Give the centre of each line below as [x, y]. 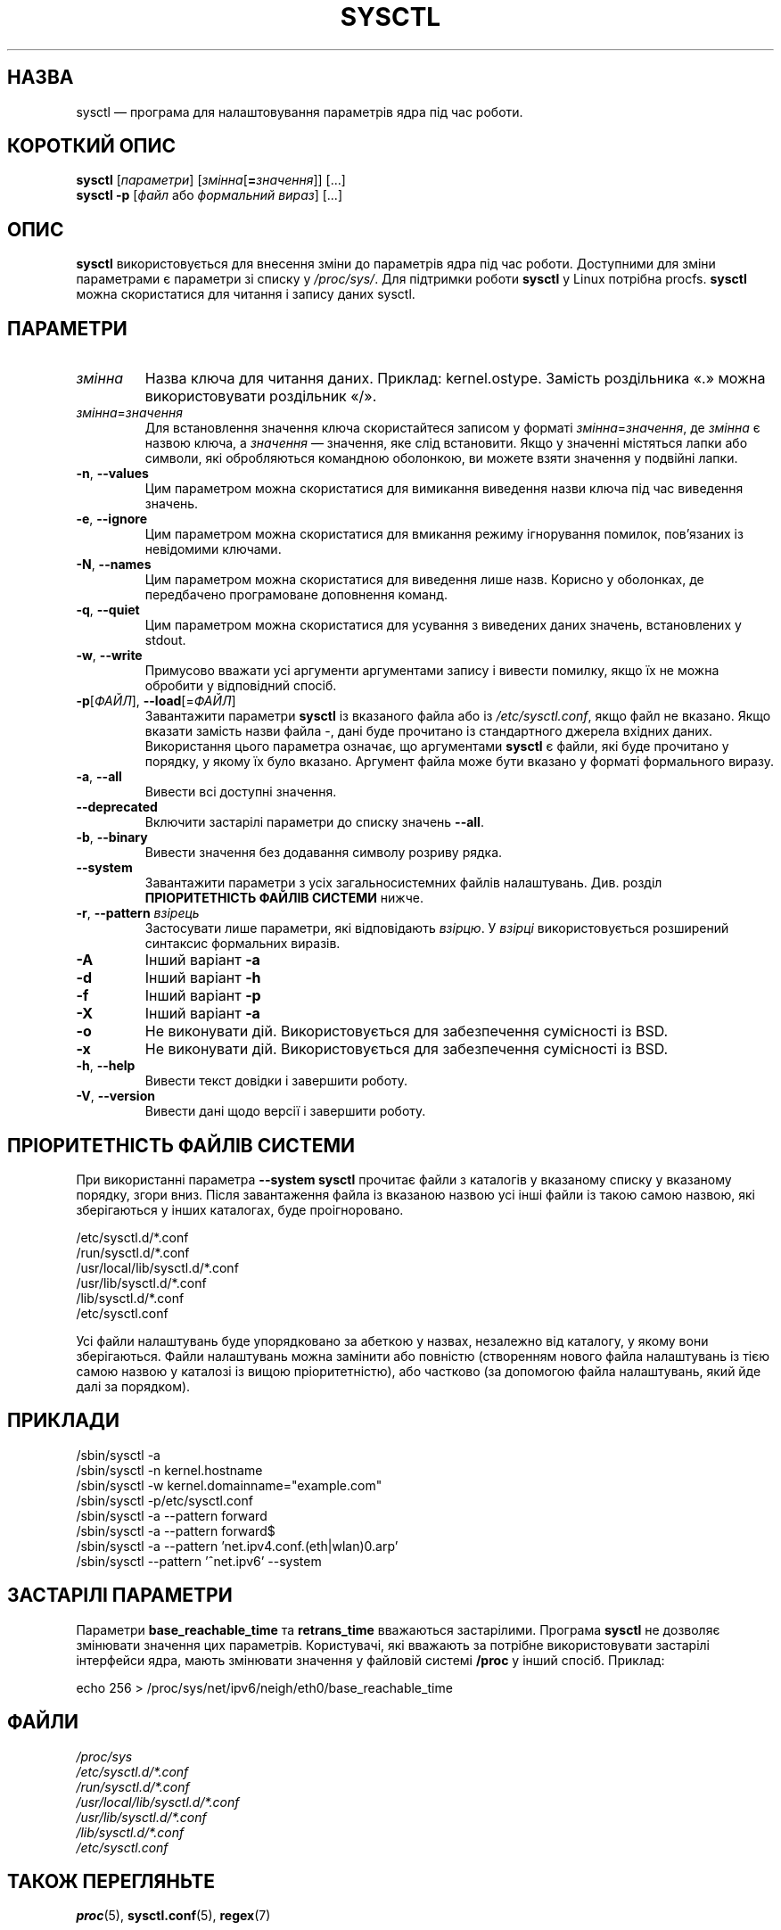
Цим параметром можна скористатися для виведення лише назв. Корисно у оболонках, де [424, 580]
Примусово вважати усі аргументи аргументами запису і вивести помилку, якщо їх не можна [432, 671]
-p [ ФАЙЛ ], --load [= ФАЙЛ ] [156, 701]
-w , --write [109, 656]
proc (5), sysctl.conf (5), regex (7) [173, 1916]
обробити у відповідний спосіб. [241, 686]
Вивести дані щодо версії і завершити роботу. [285, 1111]
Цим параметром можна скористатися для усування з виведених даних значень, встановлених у [443, 625]
